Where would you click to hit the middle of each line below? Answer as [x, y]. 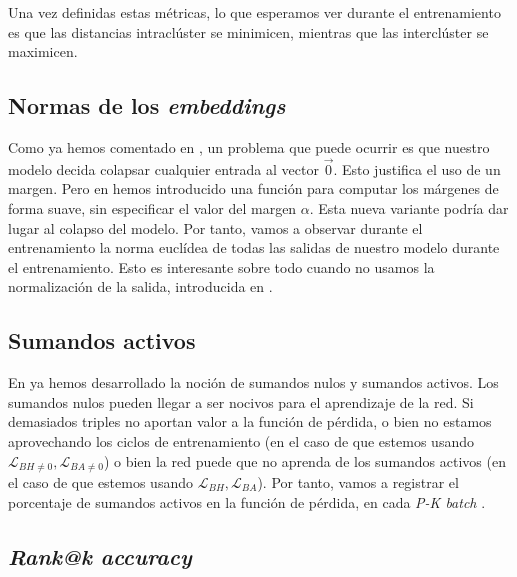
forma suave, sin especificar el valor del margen [152, 207]
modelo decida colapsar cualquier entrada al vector [163, 168]
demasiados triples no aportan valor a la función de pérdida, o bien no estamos [250, 421]
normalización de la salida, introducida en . [140, 286]
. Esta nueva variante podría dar [409, 207]
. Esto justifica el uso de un [417, 168]
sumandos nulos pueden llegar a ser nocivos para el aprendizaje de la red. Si [241, 401]
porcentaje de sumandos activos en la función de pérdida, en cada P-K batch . [247, 501]
